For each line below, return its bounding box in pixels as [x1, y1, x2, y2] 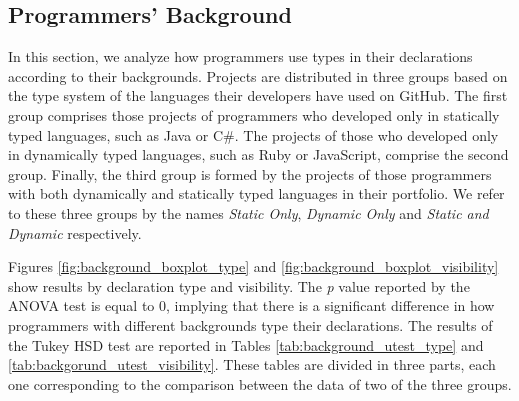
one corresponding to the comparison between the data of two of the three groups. [8, 373, 512, 394]
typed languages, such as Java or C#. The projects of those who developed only [8, 124, 499, 145]
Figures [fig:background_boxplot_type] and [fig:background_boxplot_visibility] [8, 256, 499, 277]
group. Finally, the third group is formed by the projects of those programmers [8, 163, 492, 184]
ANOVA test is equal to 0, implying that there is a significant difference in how [8, 295, 495, 316]
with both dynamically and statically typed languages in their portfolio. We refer [8, 183, 505, 204]
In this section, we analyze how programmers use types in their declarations [8, 46, 473, 67]
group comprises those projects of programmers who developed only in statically [8, 104, 500, 125]
